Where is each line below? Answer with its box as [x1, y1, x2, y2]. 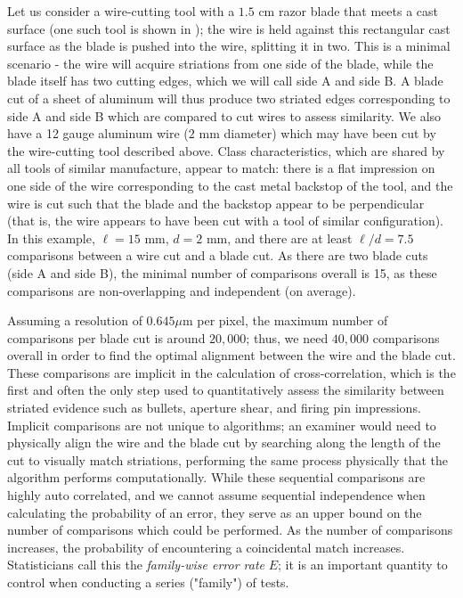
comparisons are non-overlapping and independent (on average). [7, 281, 356, 299]
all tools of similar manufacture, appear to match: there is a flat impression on [7, 159, 435, 177]
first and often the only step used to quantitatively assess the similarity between [7, 381, 444, 399]
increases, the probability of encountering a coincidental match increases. [7, 537, 405, 556]
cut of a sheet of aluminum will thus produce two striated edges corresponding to [7, 88, 451, 107]
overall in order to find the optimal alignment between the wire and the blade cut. [7, 346, 456, 365]
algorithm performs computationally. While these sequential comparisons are [7, 468, 426, 487]
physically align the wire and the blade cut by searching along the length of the [7, 433, 441, 452]
